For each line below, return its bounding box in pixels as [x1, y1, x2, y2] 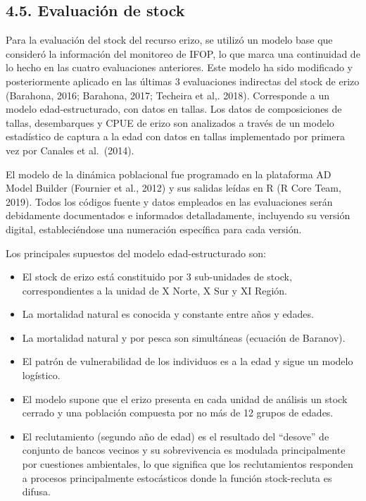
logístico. [22, 368, 61, 383]
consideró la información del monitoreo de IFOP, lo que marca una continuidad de [6, 46, 360, 61]
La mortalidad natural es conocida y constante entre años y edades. [22, 307, 314, 321]
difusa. [22, 484, 51, 499]
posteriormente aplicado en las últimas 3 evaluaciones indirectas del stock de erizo [6, 73, 360, 88]
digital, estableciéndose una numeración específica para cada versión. [6, 221, 302, 236]
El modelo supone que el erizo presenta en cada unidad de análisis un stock [22, 391, 348, 406]
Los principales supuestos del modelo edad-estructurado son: [6, 245, 266, 260]
